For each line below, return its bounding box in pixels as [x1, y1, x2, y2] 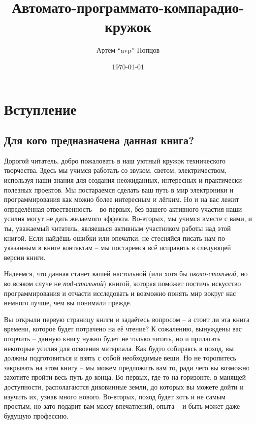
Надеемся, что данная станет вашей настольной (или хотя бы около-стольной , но [4, 268, 248, 279]
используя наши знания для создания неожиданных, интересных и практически [4, 175, 242, 185]
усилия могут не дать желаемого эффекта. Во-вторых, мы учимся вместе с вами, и [4, 213, 252, 224]
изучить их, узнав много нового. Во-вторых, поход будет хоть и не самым [4, 391, 226, 401]
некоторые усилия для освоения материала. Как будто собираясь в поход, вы [4, 343, 234, 353]
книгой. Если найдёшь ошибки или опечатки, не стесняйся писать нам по [4, 232, 225, 243]
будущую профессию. [4, 410, 69, 421]
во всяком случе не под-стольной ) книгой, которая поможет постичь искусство [4, 278, 241, 289]
